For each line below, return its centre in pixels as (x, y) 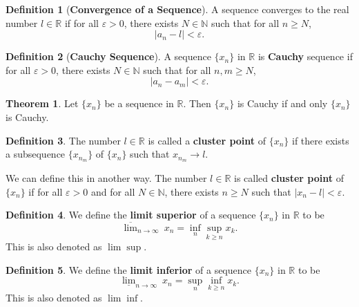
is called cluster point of (289, 178)
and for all (113, 191)
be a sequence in (139, 103)
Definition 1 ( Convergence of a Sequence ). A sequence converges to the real (177, 9)
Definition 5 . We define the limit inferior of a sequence (128, 269)
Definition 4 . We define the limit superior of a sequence (131, 215)
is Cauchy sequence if (305, 56)
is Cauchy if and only (282, 103)
